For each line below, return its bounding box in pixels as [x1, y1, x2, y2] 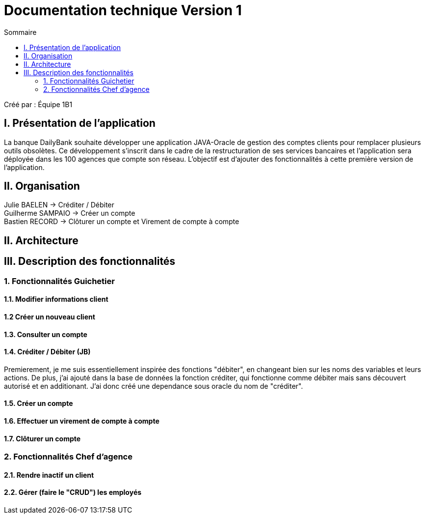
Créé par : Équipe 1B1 [4, 100, 73, 109]
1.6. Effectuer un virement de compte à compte [4, 416, 159, 425]
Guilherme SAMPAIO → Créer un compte [4, 209, 135, 218]
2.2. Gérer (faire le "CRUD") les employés [4, 488, 142, 497]
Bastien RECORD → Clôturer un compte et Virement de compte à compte [4, 217, 239, 226]
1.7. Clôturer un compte [4, 434, 81, 443]
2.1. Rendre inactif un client [4, 470, 94, 479]
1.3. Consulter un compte [4, 330, 87, 339]
